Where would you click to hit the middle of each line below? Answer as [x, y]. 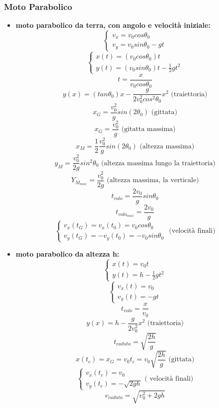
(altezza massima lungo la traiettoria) [158, 163]
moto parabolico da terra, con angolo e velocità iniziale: [113, 25]
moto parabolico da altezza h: [68, 253]
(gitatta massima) [148, 129]
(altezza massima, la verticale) [153, 180]
